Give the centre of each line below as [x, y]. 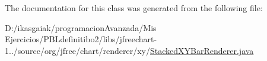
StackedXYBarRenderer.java [202, 50]
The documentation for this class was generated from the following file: [134, 8]
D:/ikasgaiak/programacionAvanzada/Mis [81, 27]
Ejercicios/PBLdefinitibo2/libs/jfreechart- [81, 39]
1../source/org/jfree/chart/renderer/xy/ [77, 50]
